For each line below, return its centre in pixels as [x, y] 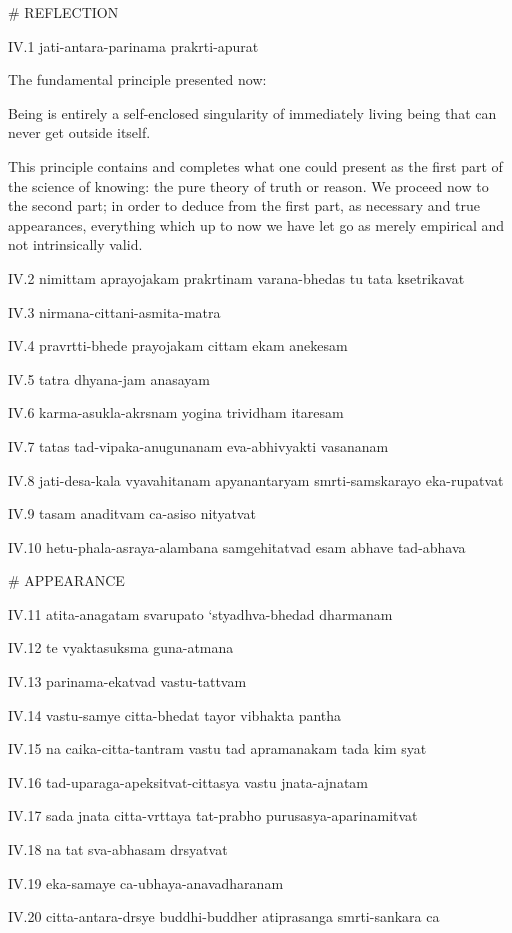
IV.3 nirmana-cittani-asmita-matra [114, 311]
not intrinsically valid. [75, 244]
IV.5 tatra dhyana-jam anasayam [109, 378]
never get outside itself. [79, 132]
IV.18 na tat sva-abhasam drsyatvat [118, 849]
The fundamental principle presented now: [137, 79]
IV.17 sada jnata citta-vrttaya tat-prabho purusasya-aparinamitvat [213, 815]
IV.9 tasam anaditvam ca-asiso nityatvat [132, 513]
